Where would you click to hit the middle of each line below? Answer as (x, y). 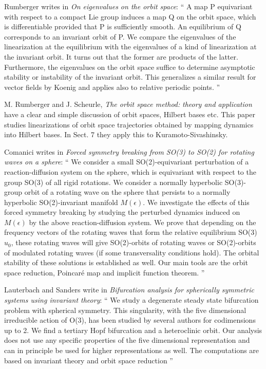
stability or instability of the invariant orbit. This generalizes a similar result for (130, 77)
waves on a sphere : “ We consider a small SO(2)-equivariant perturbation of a (127, 162)
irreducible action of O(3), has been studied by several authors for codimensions (130, 320)
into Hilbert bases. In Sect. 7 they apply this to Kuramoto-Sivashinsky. (116, 134)
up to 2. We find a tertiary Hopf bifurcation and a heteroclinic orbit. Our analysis (133, 330)
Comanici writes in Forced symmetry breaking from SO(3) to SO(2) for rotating (129, 151)
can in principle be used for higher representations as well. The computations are (132, 350)
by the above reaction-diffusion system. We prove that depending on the (142, 222)
